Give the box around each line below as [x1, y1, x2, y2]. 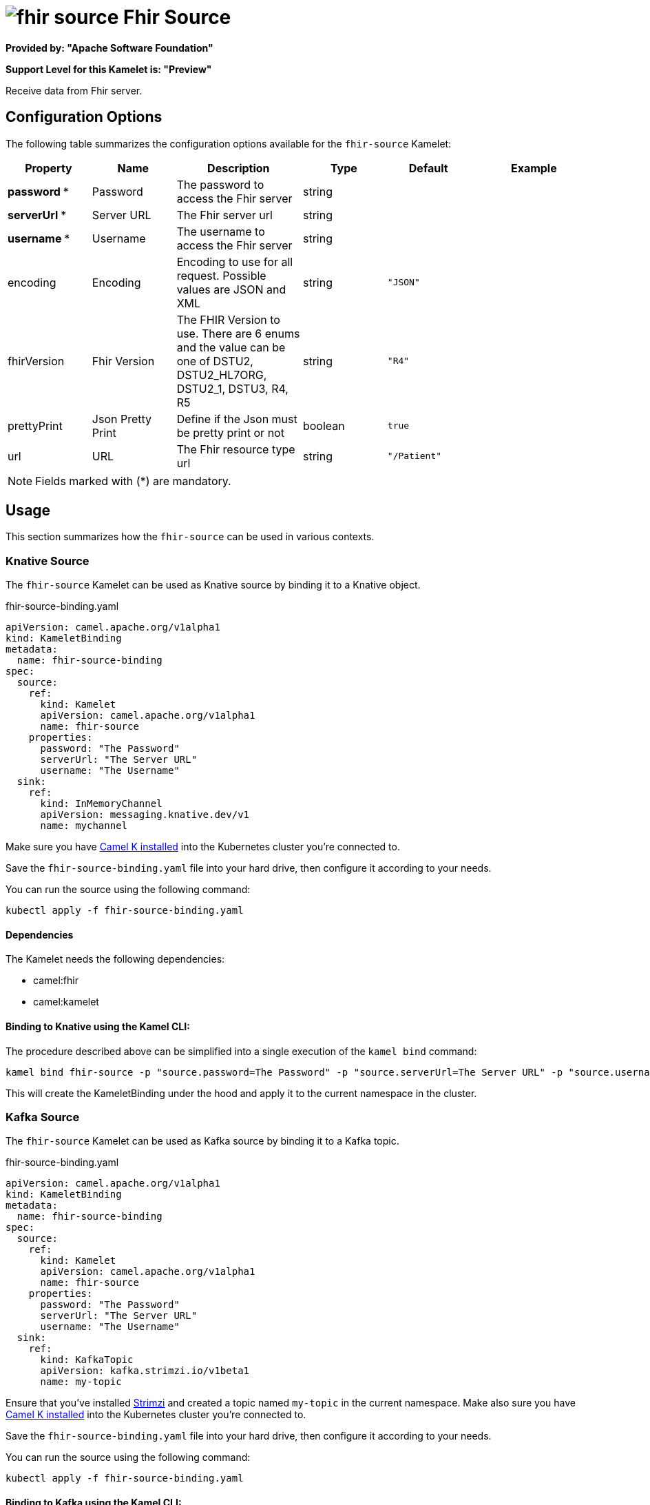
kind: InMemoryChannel [40, 798, 162, 810]
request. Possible [176, 268, 266, 283]
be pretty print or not [176, 425, 284, 440]
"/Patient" [387, 451, 442, 462]
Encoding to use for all [176, 254, 293, 269]
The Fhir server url [176, 207, 273, 222]
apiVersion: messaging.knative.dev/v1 [40, 809, 250, 821]
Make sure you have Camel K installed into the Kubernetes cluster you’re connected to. [6, 841, 400, 853]
